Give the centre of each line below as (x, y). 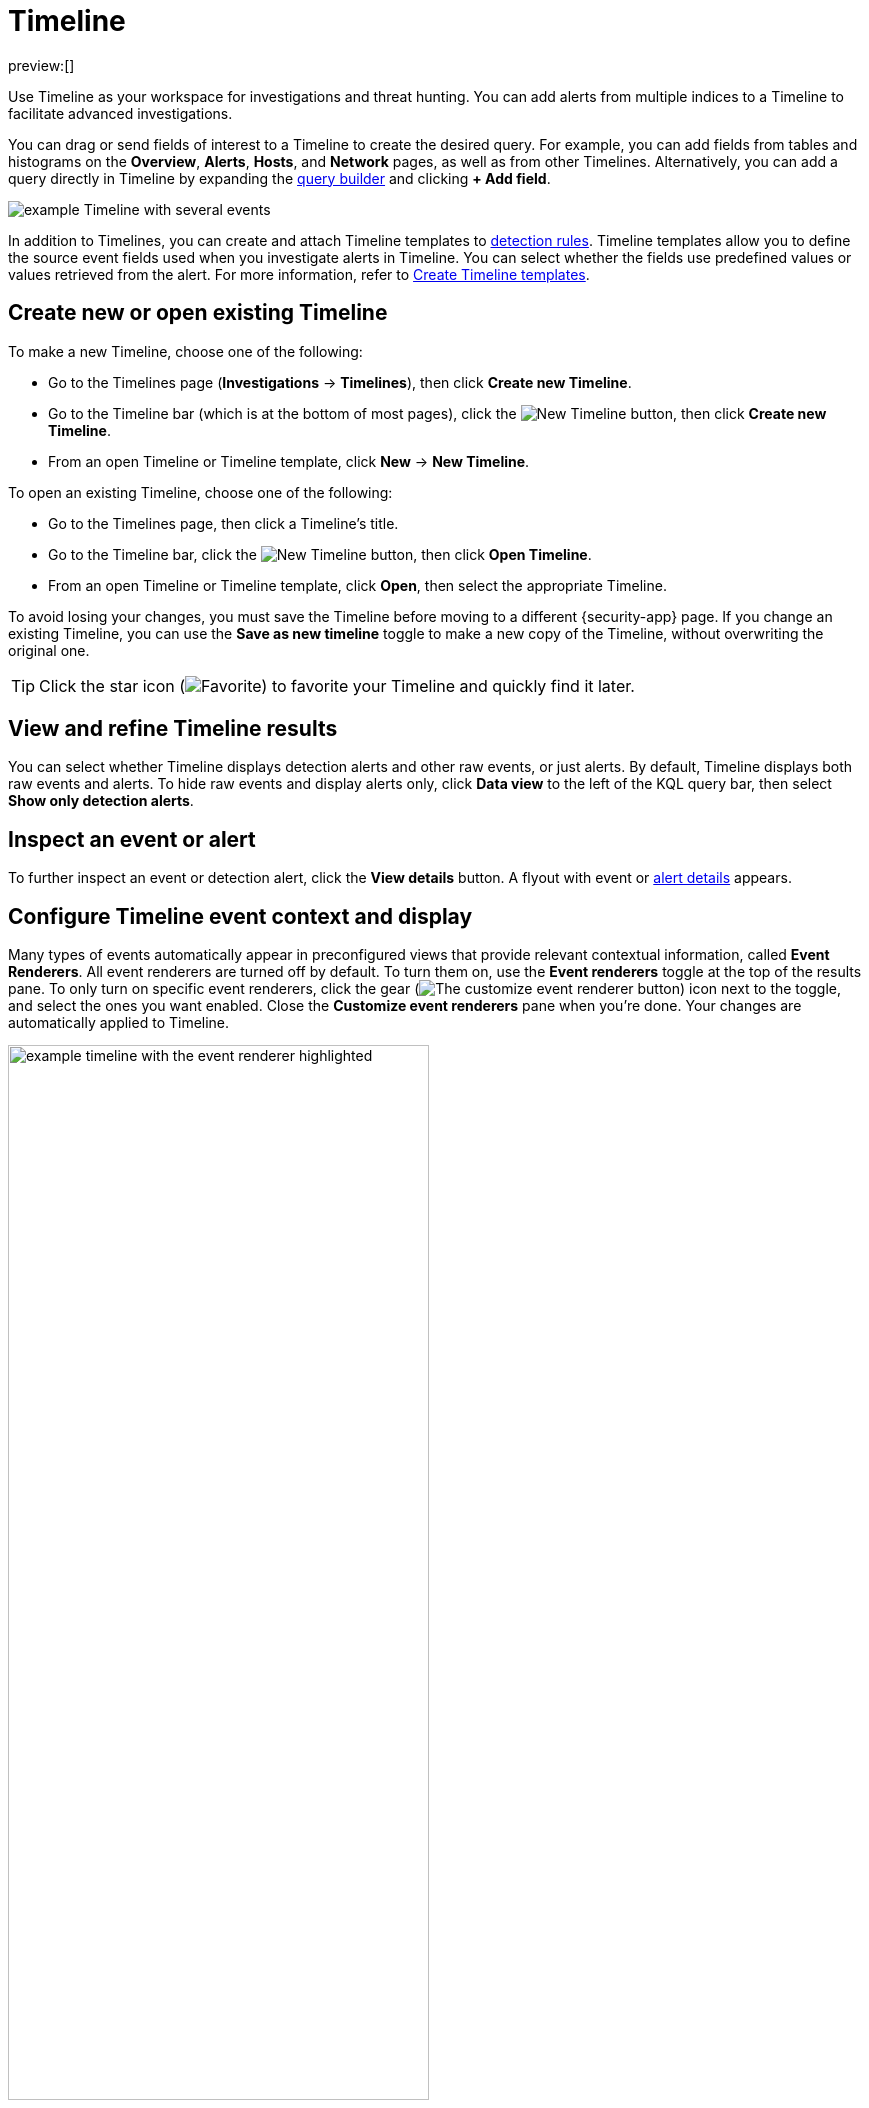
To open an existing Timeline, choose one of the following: (200, 492)
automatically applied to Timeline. (119, 1023)
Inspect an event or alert (132, 839)
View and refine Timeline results (173, 729)
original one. (49, 650)
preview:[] (41, 65)
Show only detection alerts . (101, 801)
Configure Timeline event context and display (240, 916)
